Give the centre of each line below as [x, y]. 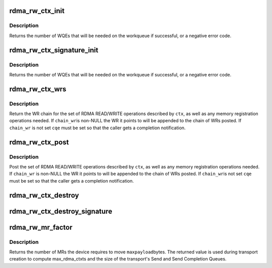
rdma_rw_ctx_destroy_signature [61, 211]
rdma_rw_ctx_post [39, 142]
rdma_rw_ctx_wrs [38, 89]
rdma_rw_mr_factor [41, 227]
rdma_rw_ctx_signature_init [54, 50]
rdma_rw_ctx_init [37, 11]
